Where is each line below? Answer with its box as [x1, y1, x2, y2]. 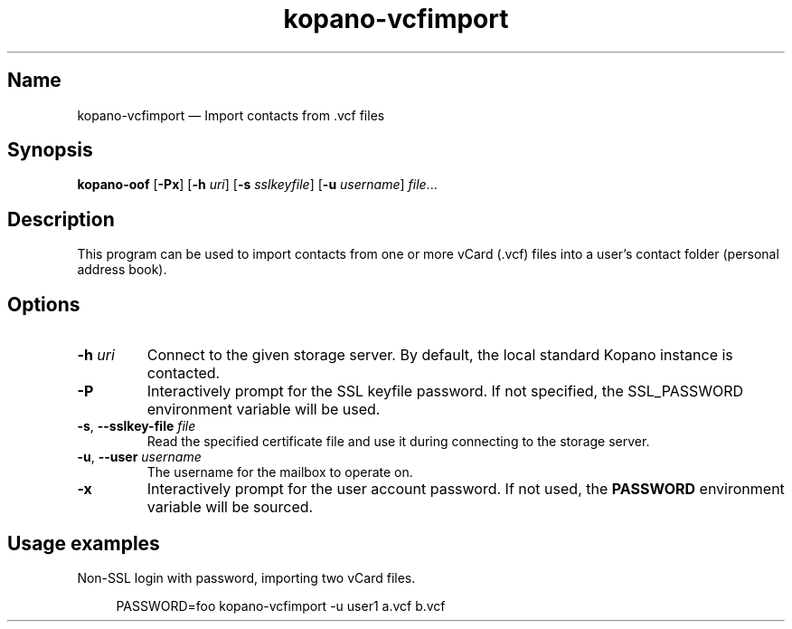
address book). [77, 262, 167, 278]
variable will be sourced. [146, 498, 314, 517]
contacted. [146, 364, 221, 383]
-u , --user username [77, 449, 202, 465]
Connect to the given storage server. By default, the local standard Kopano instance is [146, 346, 733, 365]
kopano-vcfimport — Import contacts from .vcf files [77, 107, 385, 123]
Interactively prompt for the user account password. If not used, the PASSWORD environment [146, 480, 785, 499]
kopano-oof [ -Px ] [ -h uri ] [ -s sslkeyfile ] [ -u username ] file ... [77, 176, 438, 193]
